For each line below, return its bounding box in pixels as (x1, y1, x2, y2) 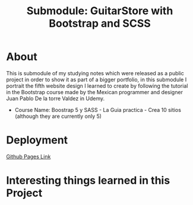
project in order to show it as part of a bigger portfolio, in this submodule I (6, 76, 187, 83)
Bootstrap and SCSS (48, 17, 151, 30)
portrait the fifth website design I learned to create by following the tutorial (6, 82, 188, 89)
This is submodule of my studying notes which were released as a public (6, 69, 184, 76)
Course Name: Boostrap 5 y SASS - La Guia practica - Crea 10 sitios (14, 106, 181, 113)
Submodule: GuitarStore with (26, 4, 173, 18)
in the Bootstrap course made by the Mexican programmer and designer (6, 88, 183, 95)
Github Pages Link (6, 153, 51, 160)
